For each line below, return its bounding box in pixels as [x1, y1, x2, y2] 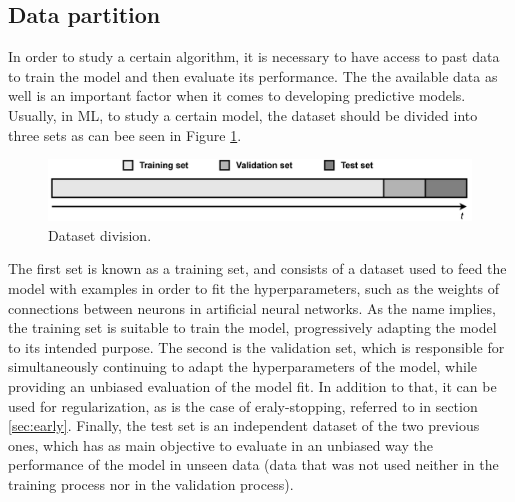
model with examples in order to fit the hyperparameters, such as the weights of [8, 278, 499, 299]
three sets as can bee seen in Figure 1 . [8, 124, 242, 145]
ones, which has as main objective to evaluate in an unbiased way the [8, 434, 433, 455]
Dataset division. [48, 224, 152, 245]
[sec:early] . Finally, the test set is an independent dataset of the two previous [8, 415, 480, 436]
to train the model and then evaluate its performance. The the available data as [8, 65, 498, 86]
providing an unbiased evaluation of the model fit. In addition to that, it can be [8, 376, 497, 397]
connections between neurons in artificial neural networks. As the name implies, [8, 297, 496, 318]
